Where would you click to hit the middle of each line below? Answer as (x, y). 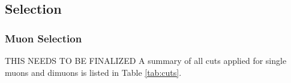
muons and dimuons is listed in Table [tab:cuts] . (93, 72)
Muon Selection (43, 38)
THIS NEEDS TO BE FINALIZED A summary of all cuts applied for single (146, 60)
